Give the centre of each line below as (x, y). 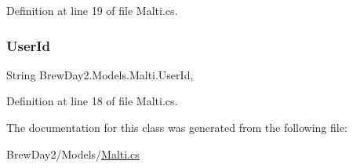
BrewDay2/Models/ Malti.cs (73, 153)
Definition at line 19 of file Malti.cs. (92, 10)
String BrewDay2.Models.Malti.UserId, (100, 74)
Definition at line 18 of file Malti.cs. (92, 101)
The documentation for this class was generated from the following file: (177, 127)
